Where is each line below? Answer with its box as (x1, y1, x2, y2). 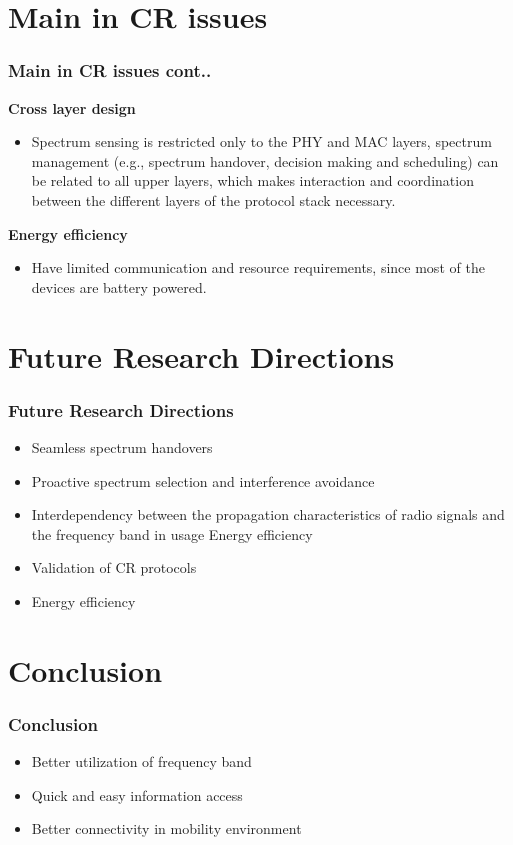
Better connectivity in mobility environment (31, 818, 302, 839)
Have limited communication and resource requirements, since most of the (31, 257, 485, 278)
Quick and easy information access (31, 784, 243, 805)
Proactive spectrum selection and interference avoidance (31, 470, 375, 491)
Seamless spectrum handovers (31, 436, 213, 457)
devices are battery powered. (31, 276, 207, 297)
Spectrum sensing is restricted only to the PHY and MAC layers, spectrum (31, 131, 492, 152)
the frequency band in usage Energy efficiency (31, 523, 313, 544)
